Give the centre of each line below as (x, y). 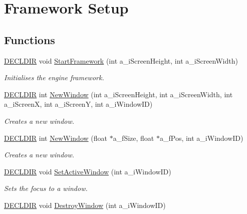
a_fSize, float (134, 138)
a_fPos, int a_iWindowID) (201, 138)
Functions (30, 39)
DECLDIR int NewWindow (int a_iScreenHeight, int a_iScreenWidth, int (118, 94)
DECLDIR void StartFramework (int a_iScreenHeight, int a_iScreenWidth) (121, 60)
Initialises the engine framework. (54, 77)
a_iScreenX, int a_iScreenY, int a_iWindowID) (78, 104)
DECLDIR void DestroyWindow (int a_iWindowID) (85, 205)
